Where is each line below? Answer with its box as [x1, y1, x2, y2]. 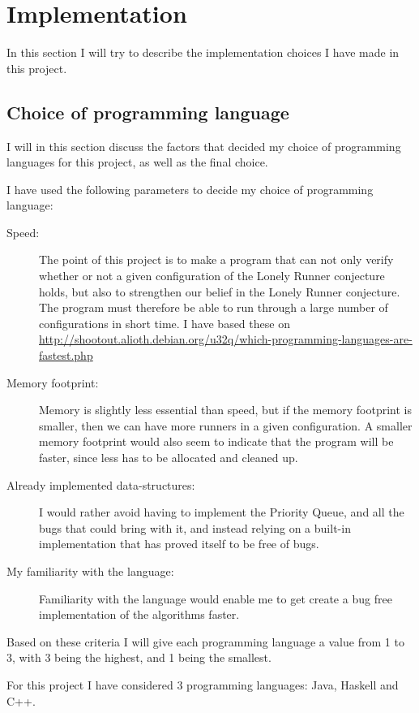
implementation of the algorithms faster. [39, 606, 240, 623]
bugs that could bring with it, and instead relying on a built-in [39, 519, 351, 536]
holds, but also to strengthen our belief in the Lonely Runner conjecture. [39, 283, 400, 300]
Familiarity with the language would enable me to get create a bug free [39, 590, 392, 607]
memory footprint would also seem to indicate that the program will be [39, 433, 394, 450]
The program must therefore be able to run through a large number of [39, 299, 388, 316]
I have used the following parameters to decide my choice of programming [6, 180, 374, 197]
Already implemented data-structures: [6, 476, 195, 493]
